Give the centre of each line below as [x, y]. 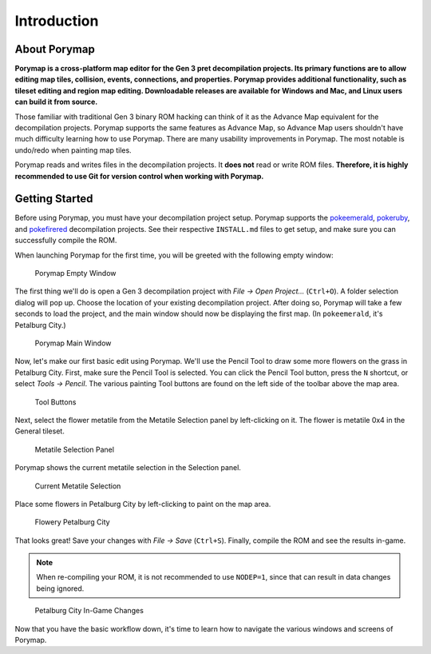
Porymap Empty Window [75, 273]
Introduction [57, 21]
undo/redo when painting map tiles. [73, 150]
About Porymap [55, 49]
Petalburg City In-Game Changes [89, 611]
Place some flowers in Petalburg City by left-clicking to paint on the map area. [143, 504]
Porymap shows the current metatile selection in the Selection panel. [128, 468]
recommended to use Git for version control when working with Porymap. [139, 176]
